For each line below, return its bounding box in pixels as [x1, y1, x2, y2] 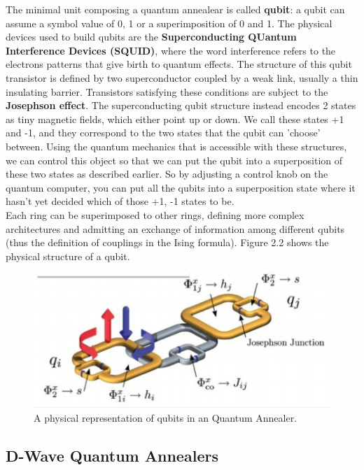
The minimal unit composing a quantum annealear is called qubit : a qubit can [6, 2, 345, 16]
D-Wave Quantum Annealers [6, 444, 218, 466]
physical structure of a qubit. [6, 248, 130, 263]
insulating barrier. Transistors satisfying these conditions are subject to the [6, 84, 328, 99]
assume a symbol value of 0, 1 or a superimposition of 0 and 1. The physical [6, 15, 332, 30]
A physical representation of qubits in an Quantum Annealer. [34, 410, 297, 425]
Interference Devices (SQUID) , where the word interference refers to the [6, 43, 336, 57]
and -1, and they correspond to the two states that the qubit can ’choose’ [6, 125, 321, 140]
